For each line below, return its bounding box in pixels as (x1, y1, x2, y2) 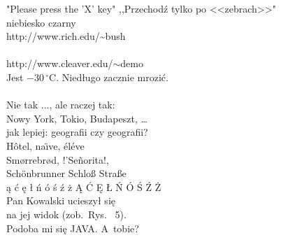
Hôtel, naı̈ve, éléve (6, 138, 85, 153)
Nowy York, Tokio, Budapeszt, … (6, 111, 147, 125)
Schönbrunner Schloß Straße (6, 166, 127, 181)
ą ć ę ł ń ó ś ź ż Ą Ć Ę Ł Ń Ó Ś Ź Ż (6, 179, 161, 194)
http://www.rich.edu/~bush (6, 29, 126, 43)
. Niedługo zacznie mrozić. (56, 69, 168, 84)
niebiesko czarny (6, 15, 76, 29)
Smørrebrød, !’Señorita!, (6, 152, 109, 167)
